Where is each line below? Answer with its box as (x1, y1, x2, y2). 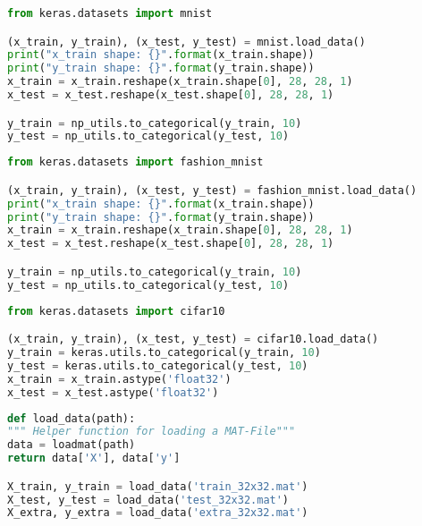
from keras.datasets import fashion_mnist (7, 156, 264, 169)
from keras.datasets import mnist (7, 7, 213, 20)
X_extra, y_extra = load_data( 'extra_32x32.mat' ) (7, 506, 308, 520)
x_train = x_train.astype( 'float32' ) (7, 372, 232, 386)
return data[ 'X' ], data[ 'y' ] (7, 452, 181, 465)
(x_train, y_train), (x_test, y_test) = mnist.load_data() (7, 35, 366, 48)
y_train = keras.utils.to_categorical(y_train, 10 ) (7, 346, 321, 360)
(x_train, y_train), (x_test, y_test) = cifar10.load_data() (7, 333, 379, 346)
